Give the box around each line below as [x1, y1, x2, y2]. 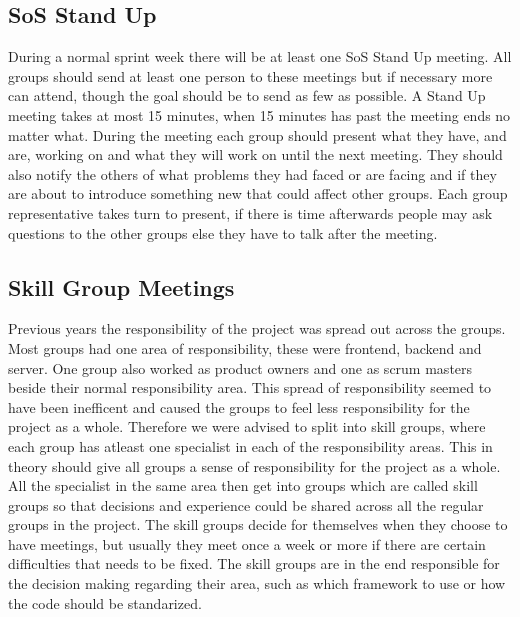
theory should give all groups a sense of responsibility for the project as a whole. [8, 455, 501, 476]
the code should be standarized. [8, 592, 202, 613]
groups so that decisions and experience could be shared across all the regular [8, 494, 484, 515]
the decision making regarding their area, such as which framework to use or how [8, 573, 506, 594]
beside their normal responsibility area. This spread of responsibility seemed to [8, 377, 492, 398]
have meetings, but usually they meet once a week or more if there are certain [8, 533, 486, 554]
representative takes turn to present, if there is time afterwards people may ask [8, 202, 493, 223]
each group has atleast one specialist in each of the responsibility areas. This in [8, 435, 493, 456]
